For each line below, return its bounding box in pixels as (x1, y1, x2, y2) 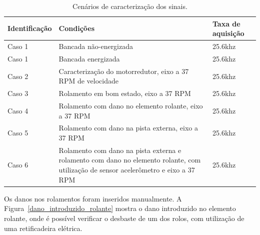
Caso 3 (7, 88, 28, 98)
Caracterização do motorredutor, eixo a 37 (58, 65, 189, 76)
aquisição (212, 28, 244, 38)
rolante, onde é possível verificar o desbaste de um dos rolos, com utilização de (4, 212, 244, 223)
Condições (58, 23, 95, 33)
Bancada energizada (58, 53, 120, 63)
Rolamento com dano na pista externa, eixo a (58, 122, 198, 133)
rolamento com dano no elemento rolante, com (58, 154, 201, 165)
